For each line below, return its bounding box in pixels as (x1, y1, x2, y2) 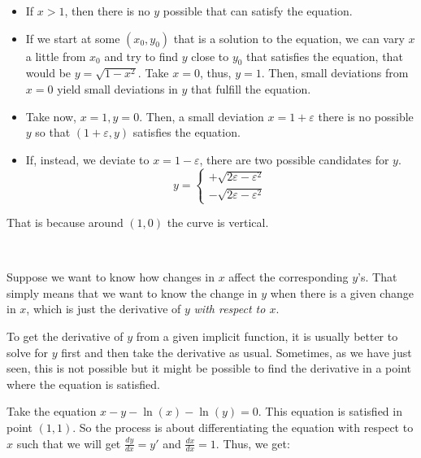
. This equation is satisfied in (258, 403, 402, 420)
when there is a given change (270, 284, 414, 301)
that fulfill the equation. (191, 80, 311, 97)
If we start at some (25, 29, 120, 46)
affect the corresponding (228, 268, 349, 286)
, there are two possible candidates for (199, 150, 389, 168)
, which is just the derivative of (26, 300, 181, 317)
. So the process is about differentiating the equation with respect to (72, 418, 414, 435)
